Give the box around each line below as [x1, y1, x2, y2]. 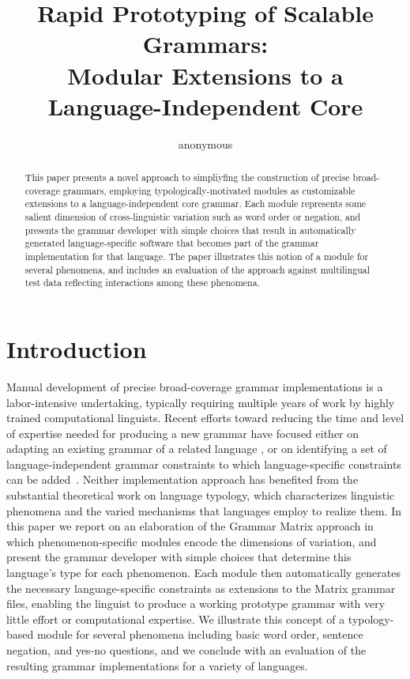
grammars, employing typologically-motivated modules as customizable [62, 183, 355, 197]
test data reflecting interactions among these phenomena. [24, 276, 260, 289]
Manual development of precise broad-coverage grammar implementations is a [6, 378, 383, 394]
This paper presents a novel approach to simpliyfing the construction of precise [24, 171, 350, 184]
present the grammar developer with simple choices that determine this [6, 549, 352, 565]
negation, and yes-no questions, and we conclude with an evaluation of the [6, 642, 367, 658]
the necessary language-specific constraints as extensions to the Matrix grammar [6, 579, 396, 596]
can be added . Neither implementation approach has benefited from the [6, 471, 359, 488]
